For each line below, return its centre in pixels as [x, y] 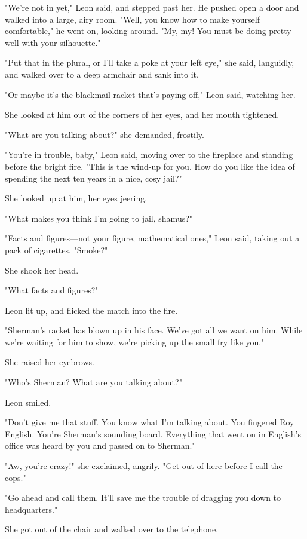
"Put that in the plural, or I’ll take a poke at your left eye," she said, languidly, [150, 62]
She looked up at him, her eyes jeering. [76, 198]
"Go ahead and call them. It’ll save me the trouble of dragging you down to [143, 497]
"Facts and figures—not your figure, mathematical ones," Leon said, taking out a [152, 238]
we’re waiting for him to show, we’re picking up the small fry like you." [135, 342]
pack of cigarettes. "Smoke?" [56, 249]
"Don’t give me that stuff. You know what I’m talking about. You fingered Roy [150, 422]
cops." [16, 477]
